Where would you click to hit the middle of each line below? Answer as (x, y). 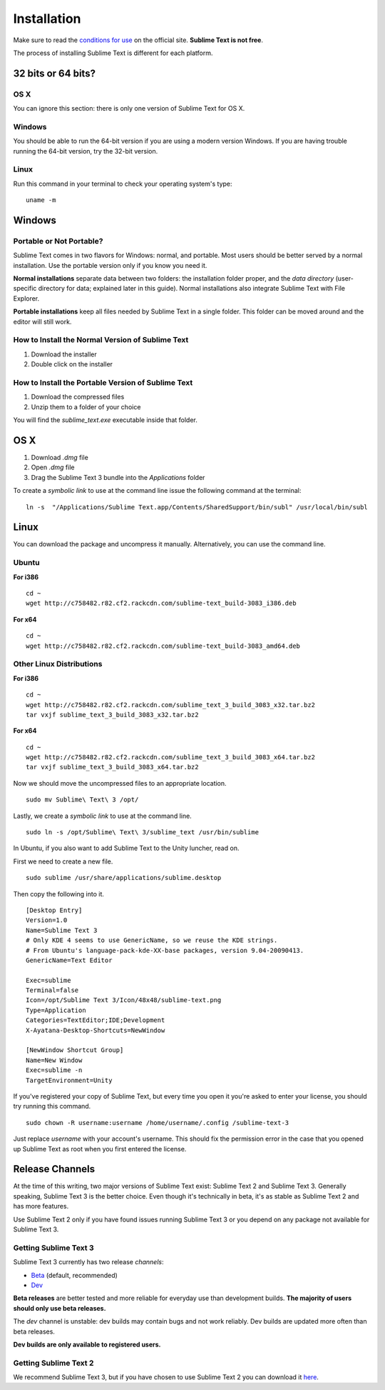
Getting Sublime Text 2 (53, 1363)
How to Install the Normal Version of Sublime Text (101, 340)
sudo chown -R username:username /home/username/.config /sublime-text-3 (158, 1122)
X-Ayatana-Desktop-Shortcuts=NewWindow (96, 1030)
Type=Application (56, 1010)
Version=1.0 (47, 920)
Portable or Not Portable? (58, 241)
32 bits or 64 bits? (55, 73)
